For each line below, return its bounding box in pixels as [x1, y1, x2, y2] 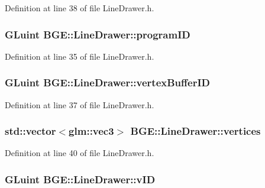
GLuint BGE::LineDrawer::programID [5, 27, 190, 41]
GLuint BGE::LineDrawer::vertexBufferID [5, 75, 210, 90]
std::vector [5, 124, 56, 138]
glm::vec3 [69, 124, 114, 138]
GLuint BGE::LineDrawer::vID [5, 171, 156, 186]
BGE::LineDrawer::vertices [130, 124, 261, 138]
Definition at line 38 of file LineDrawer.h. [5, 2, 154, 14]
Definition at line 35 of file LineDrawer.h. [5, 50, 154, 62]
